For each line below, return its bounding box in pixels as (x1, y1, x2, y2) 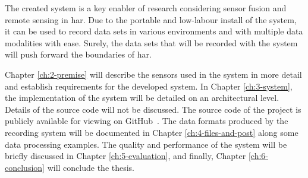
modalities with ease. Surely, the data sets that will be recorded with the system (5, 36, 298, 49)
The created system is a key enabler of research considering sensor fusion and (5, 2, 287, 14)
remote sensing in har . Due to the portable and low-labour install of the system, (5, 13, 297, 26)
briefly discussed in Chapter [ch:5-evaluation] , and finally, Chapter (5, 150, 246, 162)
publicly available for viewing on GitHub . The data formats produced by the (5, 115, 288, 127)
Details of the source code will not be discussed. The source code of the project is (5, 103, 301, 115)
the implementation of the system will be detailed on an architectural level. (5, 91, 279, 104)
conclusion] (5, 161, 45, 173)
